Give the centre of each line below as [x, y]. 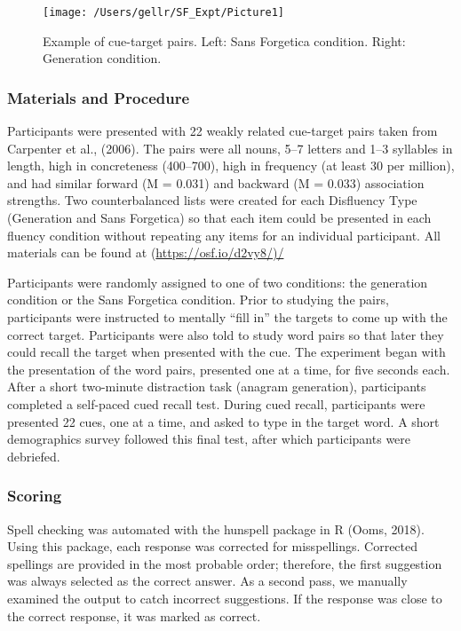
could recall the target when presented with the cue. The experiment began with [227, 352]
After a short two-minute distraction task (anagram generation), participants [217, 386]
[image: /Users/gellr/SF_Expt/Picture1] [164, 12]
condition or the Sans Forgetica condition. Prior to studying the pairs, [198, 300]
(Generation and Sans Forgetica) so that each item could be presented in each [219, 218]
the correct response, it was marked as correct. [134, 615]
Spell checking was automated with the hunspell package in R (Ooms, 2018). [216, 528]
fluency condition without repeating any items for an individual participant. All [224, 235]
